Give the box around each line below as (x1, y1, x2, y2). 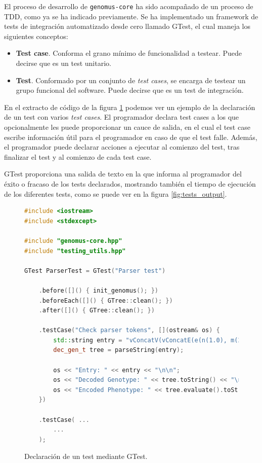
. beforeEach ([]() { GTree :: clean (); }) (38, 297, 173, 304)
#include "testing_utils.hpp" (24, 247, 126, 255)
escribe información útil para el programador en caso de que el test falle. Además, (4, 131, 257, 142)
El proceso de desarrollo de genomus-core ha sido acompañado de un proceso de (4, 1, 253, 11)
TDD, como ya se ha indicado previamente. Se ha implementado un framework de (4, 11, 258, 21)
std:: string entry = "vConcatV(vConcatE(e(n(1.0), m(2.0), (53, 336, 256, 344)
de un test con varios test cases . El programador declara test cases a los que (4, 112, 239, 122)
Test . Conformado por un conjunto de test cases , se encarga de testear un (16, 75, 246, 85)
